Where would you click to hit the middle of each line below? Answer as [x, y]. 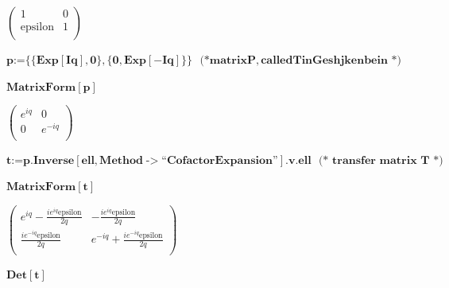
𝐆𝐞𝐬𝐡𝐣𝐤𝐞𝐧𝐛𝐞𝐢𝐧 [350, 60]
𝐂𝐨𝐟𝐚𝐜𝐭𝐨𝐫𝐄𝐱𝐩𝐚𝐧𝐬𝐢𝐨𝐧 [220, 160]
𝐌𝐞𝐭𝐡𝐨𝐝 [121, 160]
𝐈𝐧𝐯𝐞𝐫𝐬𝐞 [54, 160]
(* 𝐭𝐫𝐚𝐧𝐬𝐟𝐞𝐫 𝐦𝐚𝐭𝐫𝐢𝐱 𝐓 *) [381, 160]
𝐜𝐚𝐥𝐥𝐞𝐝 [277, 60]
